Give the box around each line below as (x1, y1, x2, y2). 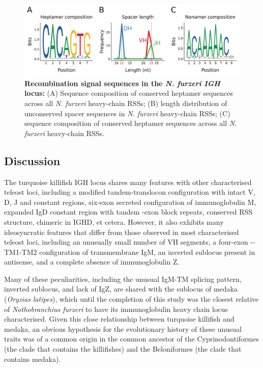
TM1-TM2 (4, 246, 37, 257)
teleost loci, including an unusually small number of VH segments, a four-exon (4, 236, 248, 247)
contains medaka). (4, 353, 61, 364)
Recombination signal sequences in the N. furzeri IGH (24, 77, 220, 88)
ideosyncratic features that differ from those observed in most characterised (4, 226, 239, 237)
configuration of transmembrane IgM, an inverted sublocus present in (39, 246, 255, 257)
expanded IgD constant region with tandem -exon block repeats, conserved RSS (4, 206, 253, 217)
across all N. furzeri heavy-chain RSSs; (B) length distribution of (24, 97, 227, 108)
